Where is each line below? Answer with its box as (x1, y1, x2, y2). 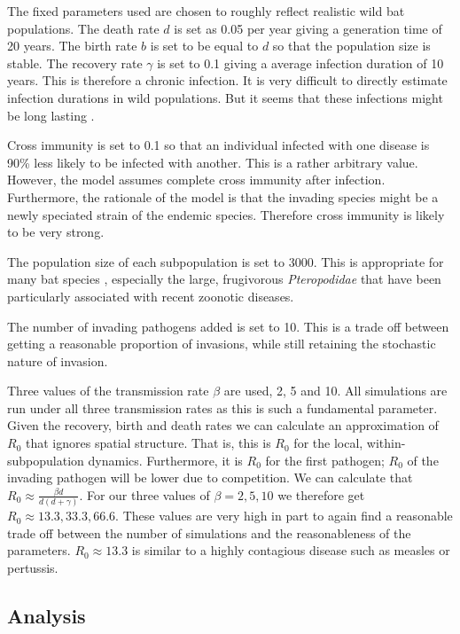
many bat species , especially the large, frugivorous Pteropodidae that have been (7, 270, 441, 288)
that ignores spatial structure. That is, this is (25, 434, 271, 452)
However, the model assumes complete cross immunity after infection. (7, 170, 386, 189)
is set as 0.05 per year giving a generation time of (174, 19, 442, 37)
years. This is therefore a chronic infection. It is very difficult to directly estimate (7, 71, 448, 90)
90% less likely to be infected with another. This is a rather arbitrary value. (7, 153, 418, 171)
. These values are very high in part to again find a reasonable (115, 506, 453, 525)
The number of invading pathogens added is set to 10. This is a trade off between (7, 317, 449, 335)
